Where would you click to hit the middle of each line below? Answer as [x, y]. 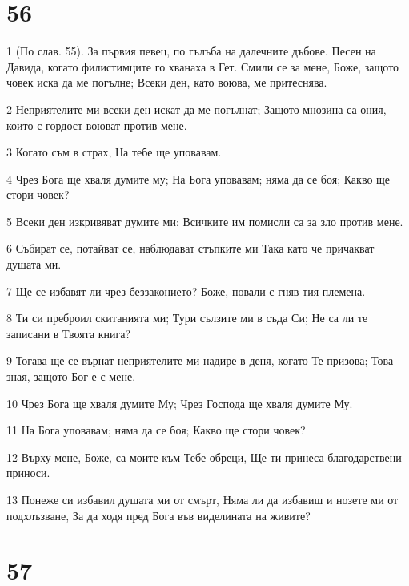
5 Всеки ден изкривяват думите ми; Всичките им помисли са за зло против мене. [205, 221]
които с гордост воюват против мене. [97, 125]
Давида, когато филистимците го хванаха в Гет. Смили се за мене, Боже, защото [203, 66]
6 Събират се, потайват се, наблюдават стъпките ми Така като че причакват [190, 248]
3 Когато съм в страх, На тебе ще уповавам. [114, 152]
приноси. [28, 473]
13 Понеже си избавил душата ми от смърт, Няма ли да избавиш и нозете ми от [202, 499]
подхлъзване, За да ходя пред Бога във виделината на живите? [158, 515]
